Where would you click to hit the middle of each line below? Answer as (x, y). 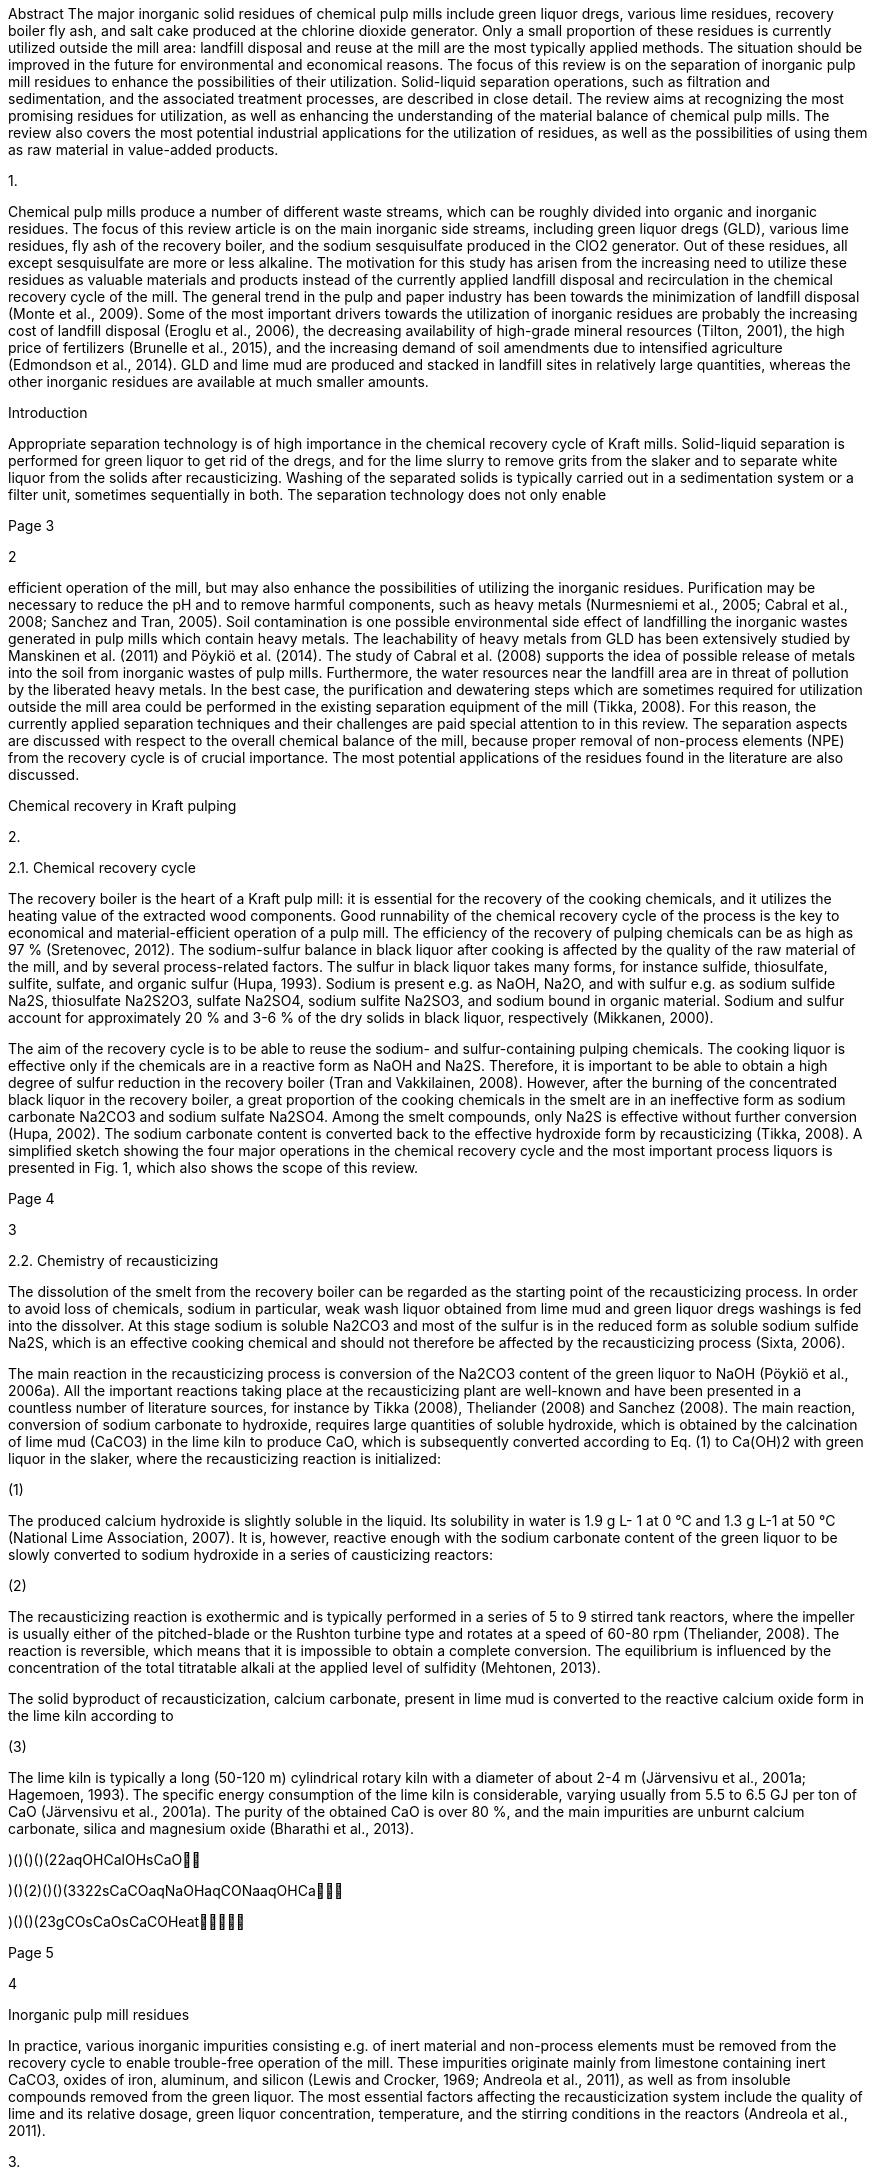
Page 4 (31, 1198)
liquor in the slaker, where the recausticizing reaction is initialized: (224, 1458)
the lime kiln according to (91, 1715)
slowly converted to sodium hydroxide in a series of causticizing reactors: (250, 1554)
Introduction (48, 412)
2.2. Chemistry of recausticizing (113, 1260)
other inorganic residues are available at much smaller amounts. (218, 381)
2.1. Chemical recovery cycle (102, 867)
